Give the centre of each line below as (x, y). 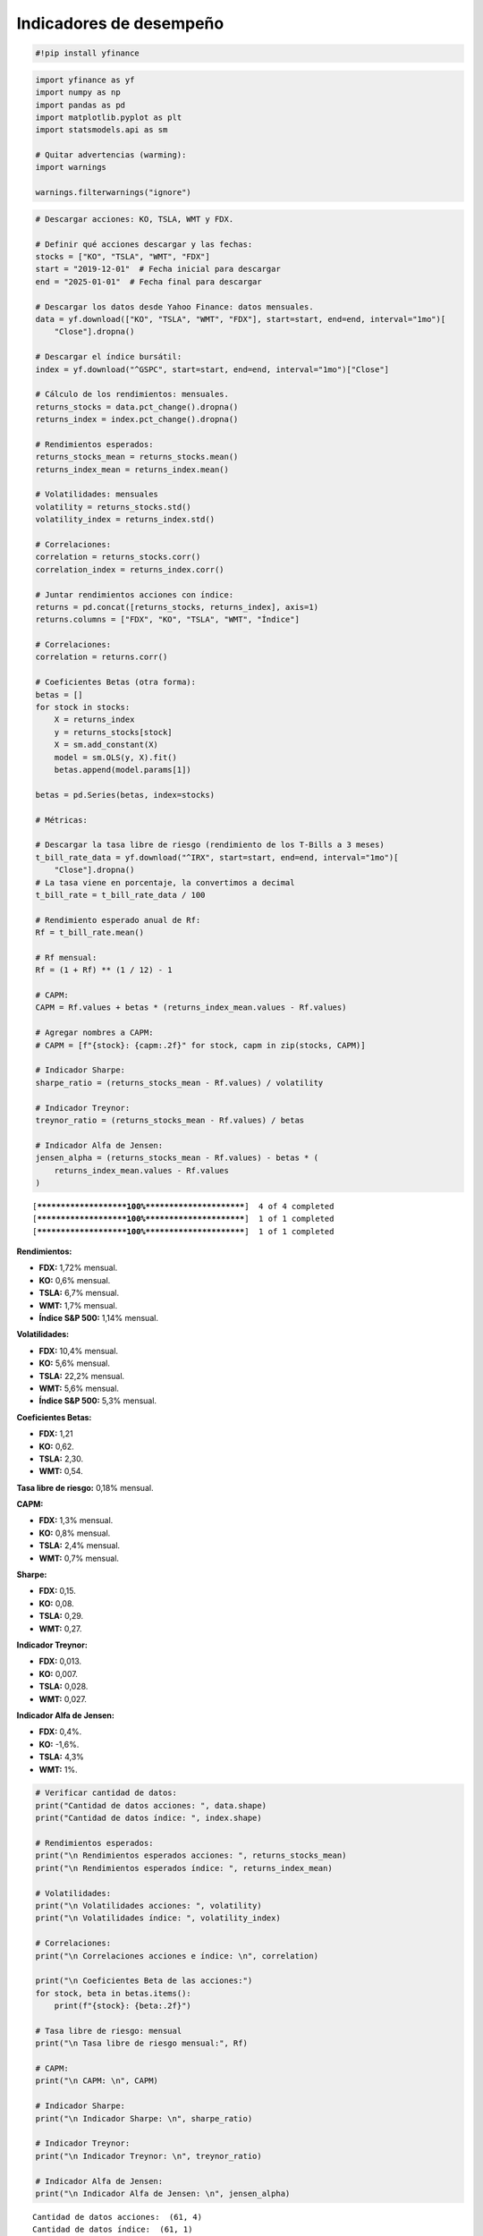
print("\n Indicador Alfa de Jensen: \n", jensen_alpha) (163, 2193)
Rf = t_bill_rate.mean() (90, 933)
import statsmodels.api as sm (102, 130)
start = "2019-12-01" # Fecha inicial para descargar (158, 269)
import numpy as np (78, 93)
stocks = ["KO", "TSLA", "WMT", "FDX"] (123, 256)
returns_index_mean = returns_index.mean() (132, 469)
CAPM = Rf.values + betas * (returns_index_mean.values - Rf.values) (191, 1008)
